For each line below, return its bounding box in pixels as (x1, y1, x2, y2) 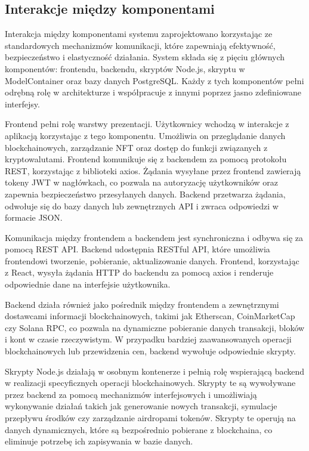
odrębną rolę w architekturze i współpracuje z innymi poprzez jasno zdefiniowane (5, 86, 302, 98)
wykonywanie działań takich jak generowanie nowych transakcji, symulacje (5, 400, 277, 412)
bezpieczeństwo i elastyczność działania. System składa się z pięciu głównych (5, 51, 285, 63)
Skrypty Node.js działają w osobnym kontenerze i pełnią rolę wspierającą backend (5, 364, 305, 377)
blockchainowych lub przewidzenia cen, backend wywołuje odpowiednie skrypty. (5, 345, 296, 357)
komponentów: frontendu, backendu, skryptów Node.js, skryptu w (5, 62, 245, 75)
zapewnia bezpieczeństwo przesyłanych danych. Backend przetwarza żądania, (5, 187, 286, 200)
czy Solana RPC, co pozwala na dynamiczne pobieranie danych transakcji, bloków (5, 321, 305, 333)
